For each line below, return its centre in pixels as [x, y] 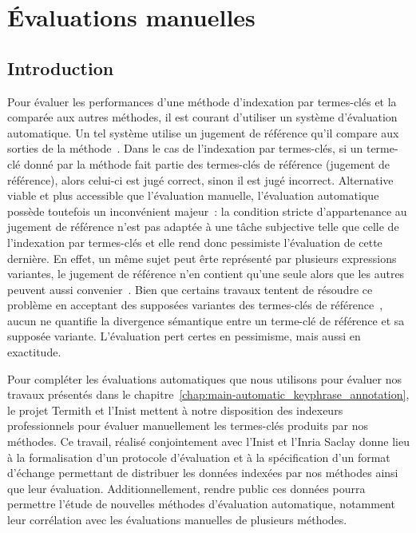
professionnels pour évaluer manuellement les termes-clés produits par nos [188, 426]
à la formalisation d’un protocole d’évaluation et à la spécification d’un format [199, 457]
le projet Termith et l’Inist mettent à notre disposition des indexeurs [175, 410]
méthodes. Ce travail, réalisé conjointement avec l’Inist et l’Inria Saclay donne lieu [208, 442]
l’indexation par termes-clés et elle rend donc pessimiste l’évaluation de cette [195, 242]
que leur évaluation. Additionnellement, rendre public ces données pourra [186, 488]
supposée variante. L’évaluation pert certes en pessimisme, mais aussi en [184, 336]
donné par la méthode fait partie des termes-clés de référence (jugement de [207, 163]
